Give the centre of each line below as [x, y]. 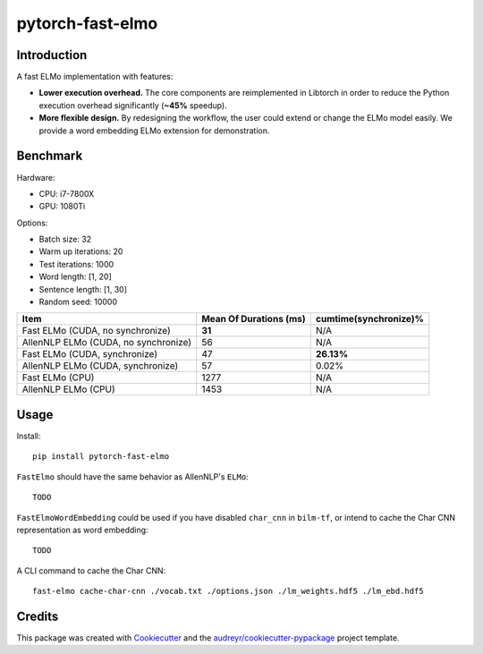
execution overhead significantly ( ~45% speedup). [133, 105]
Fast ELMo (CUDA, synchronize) [90, 354]
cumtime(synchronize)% [370, 319]
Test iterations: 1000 [76, 264]
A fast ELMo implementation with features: [95, 77]
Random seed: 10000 [78, 302]
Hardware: [36, 177]
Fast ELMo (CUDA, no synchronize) [97, 331]
